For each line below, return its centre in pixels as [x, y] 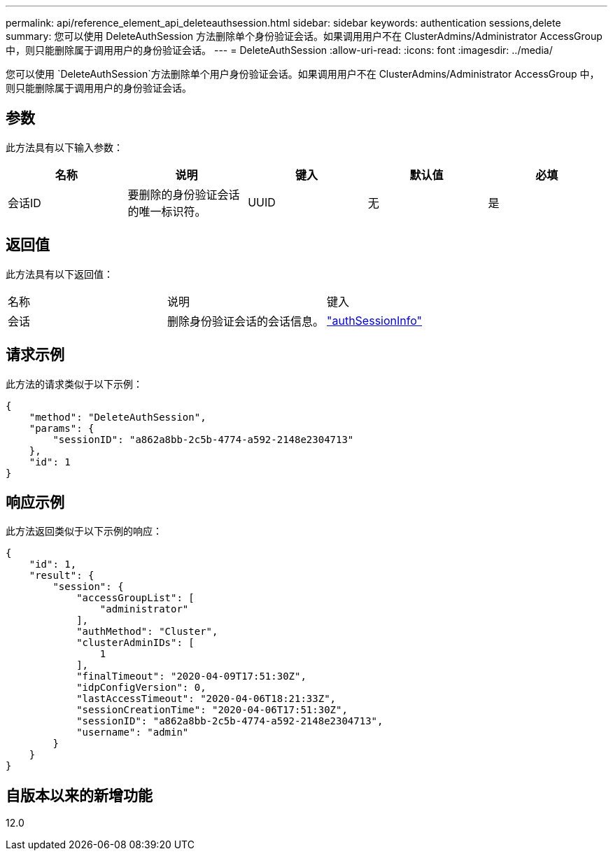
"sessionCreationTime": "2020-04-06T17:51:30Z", [212, 710]
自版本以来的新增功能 [79, 795]
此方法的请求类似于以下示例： [74, 384]
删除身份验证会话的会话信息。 [246, 321]
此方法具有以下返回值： [59, 274]
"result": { [62, 576]
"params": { [62, 428]
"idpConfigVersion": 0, [141, 688]
